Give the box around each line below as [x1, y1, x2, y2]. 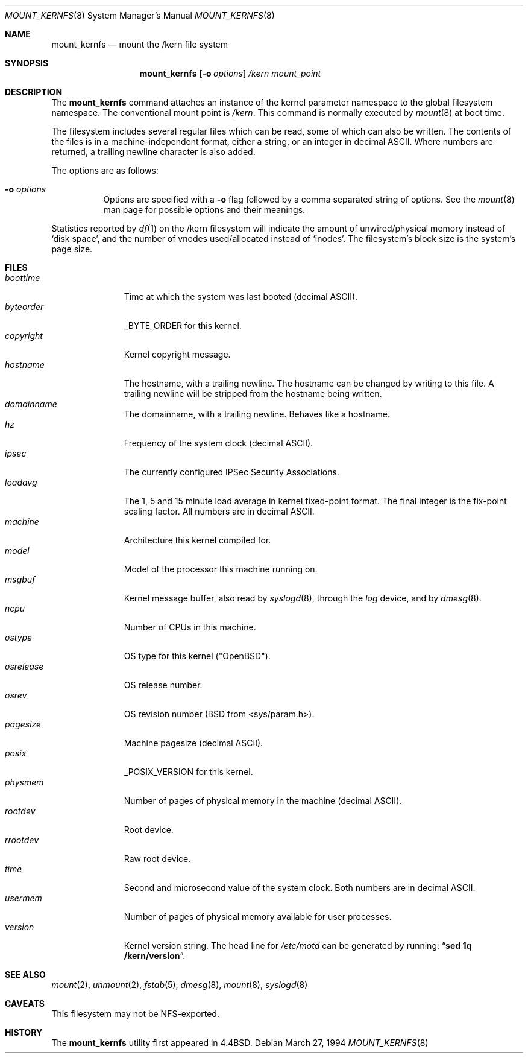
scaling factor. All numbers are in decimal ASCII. [124, 506, 315, 516]
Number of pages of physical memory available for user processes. [124, 911, 392, 922]
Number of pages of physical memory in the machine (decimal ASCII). [124, 796, 402, 806]
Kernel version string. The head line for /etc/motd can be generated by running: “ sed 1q [124, 940, 472, 951]
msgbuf [5, 574, 36, 584]
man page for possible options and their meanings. [103, 204, 306, 215]
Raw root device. [124, 854, 191, 864]
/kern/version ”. [124, 951, 186, 961]
